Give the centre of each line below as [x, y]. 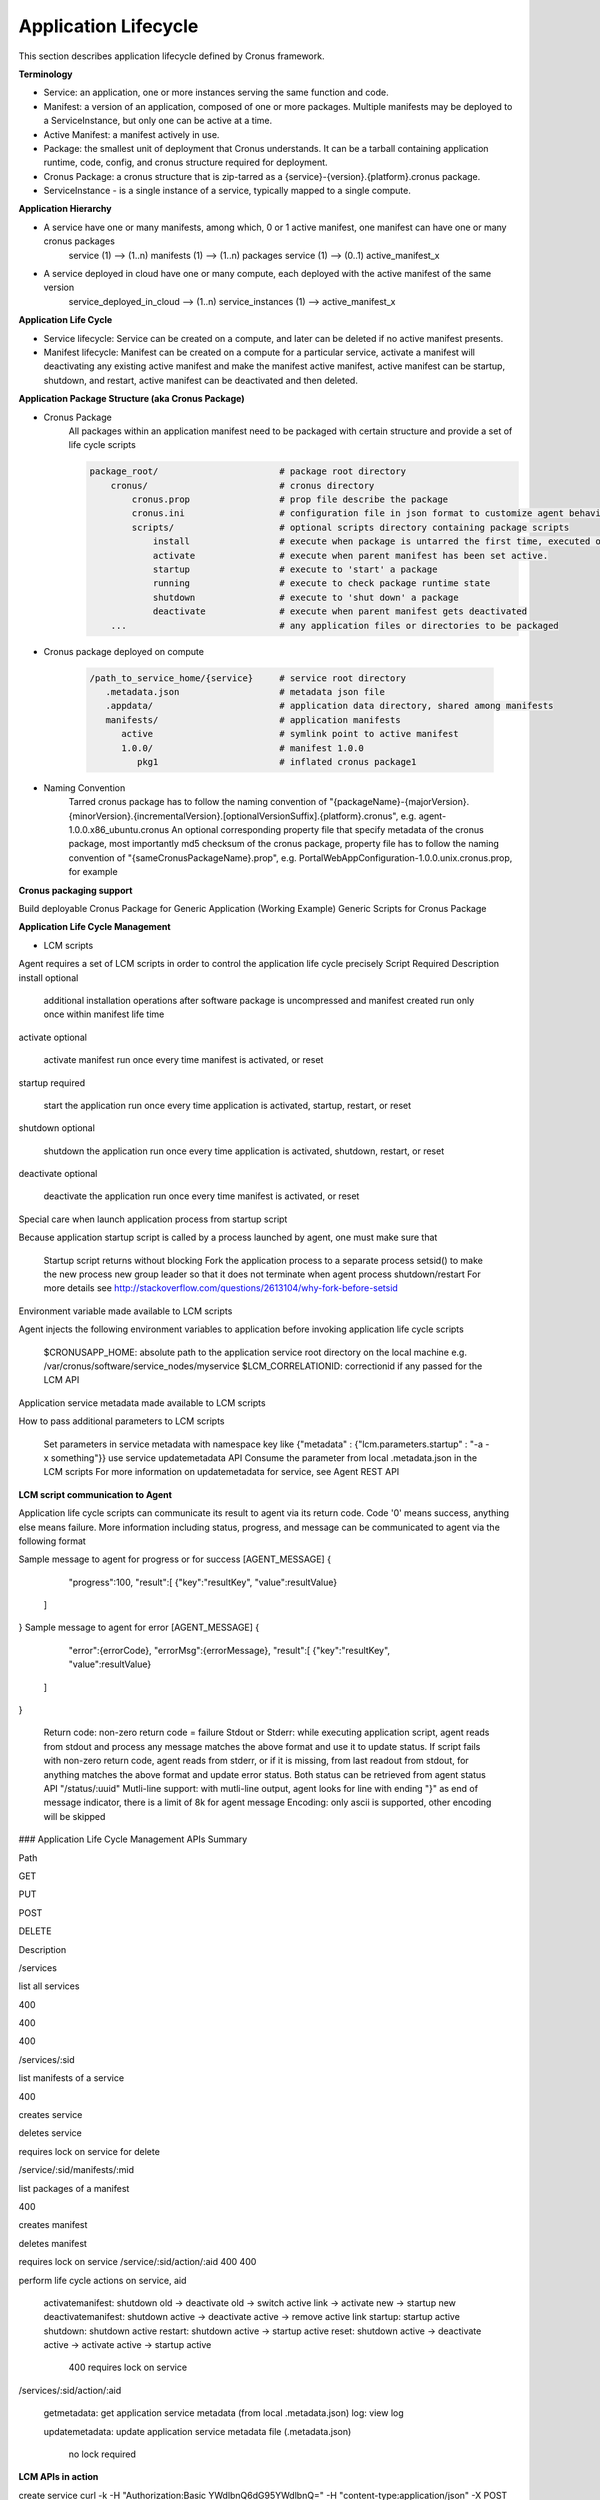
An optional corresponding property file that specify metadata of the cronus [327, 830]
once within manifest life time [104, 1014]
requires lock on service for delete [89, 2151]
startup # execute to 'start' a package [295, 569]
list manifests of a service [71, 2078]
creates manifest [53, 2225]
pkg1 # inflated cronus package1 [276, 761]
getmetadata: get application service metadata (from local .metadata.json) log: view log [223, 2413]
